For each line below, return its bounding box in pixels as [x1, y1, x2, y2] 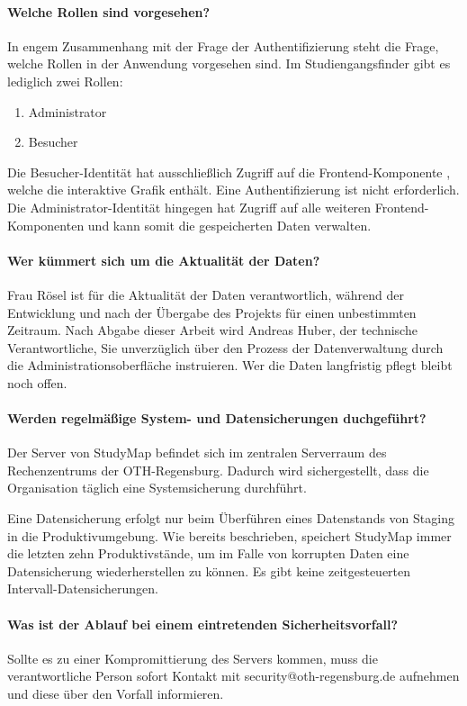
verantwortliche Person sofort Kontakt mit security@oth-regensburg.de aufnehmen [7, 666, 460, 685]
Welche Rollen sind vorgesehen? [7, 2, 211, 21]
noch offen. [7, 373, 67, 392]
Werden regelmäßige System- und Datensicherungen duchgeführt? [7, 409, 427, 428]
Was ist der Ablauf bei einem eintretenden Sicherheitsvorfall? [7, 614, 399, 633]
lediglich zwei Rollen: [7, 71, 123, 90]
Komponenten [7, 215, 85, 234]
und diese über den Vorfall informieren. [7, 684, 224, 703]
